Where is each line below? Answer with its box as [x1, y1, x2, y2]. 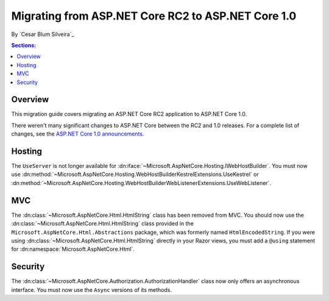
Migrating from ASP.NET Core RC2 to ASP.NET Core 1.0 [11, 9, 297, 23]
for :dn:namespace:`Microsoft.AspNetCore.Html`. [11, 245, 135, 253]
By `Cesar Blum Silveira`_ [11, 31, 74, 38]
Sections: [11, 42, 37, 49]
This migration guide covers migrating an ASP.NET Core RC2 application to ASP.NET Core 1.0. [11, 111, 247, 118]
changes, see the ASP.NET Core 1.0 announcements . [11, 130, 144, 137]
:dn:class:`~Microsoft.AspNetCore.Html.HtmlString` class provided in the [11, 220, 194, 227]
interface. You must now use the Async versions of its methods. [11, 286, 172, 293]
